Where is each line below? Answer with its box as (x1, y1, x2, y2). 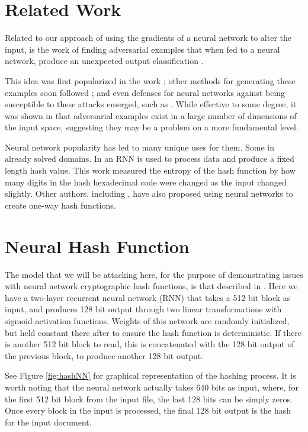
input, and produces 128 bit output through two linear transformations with (5, 303, 282, 315)
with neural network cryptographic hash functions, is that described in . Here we (5, 280, 298, 292)
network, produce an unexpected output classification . (5, 55, 204, 67)
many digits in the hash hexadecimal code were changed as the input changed (5, 175, 287, 188)
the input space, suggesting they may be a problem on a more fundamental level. (5, 121, 299, 133)
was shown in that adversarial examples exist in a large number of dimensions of (5, 109, 297, 121)
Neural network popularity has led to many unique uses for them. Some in (5, 140, 275, 153)
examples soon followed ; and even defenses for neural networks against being (5, 86, 285, 98)
